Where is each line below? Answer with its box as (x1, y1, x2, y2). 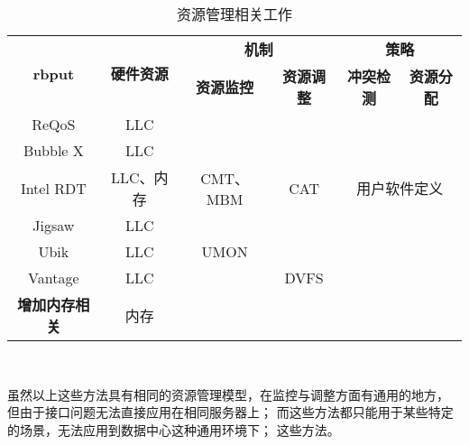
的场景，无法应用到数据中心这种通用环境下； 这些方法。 (7, 420, 340, 439)
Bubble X (23, 140, 84, 161)
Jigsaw (32, 215, 75, 236)
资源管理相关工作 (176, 4, 292, 24)
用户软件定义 (356, 178, 444, 199)
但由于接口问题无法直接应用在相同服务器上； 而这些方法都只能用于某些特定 (7, 403, 454, 422)
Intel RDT (20, 177, 87, 199)
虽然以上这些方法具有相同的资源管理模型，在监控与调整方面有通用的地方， (7, 385, 449, 403)
